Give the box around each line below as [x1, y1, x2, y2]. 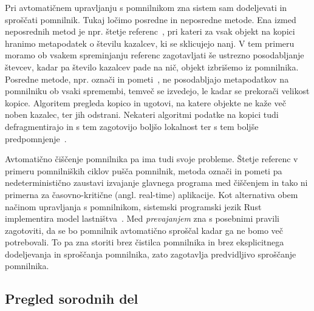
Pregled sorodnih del [5, 289, 138, 308]
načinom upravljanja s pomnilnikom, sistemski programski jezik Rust [5, 200, 262, 213]
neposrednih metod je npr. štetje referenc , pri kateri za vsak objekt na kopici [5, 25, 295, 38]
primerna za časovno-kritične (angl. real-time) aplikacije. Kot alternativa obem [5, 188, 298, 200]
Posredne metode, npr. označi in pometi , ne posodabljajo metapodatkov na [5, 72, 289, 85]
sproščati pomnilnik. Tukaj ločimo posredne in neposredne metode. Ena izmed [5, 13, 296, 26]
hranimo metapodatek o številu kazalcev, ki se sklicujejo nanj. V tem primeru [5, 36, 295, 49]
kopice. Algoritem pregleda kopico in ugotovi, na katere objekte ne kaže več [5, 96, 286, 109]
